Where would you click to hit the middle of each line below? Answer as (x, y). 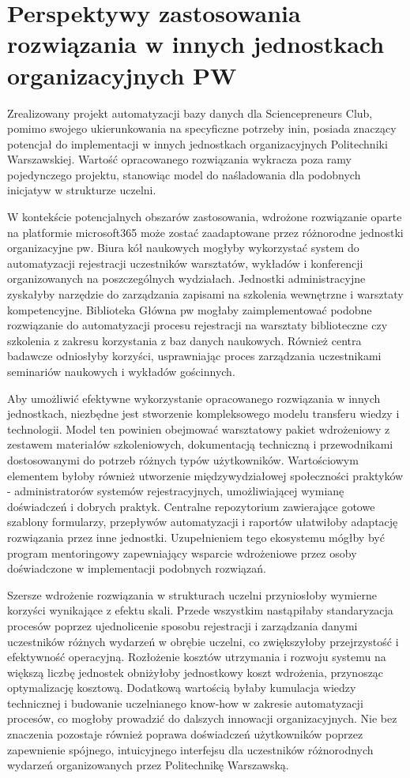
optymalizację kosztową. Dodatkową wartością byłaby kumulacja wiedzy (182, 688)
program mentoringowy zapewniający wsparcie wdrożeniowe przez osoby (182, 552)
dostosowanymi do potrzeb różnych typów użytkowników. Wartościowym (183, 459)
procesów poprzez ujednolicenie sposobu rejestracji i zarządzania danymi (182, 625)
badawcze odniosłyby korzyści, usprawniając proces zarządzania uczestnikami (194, 356)
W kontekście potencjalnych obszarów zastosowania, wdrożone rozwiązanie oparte (205, 217)
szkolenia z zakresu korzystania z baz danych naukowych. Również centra (184, 340)
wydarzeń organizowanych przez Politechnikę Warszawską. (148, 765)
